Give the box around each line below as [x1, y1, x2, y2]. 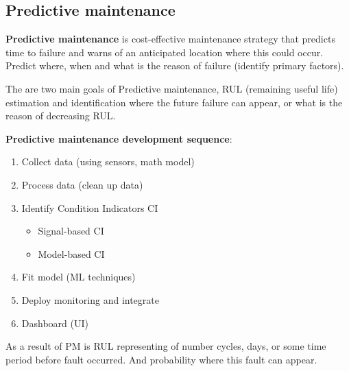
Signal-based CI [38, 224, 104, 238]
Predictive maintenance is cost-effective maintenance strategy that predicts [5, 32, 335, 46]
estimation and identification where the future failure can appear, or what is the [5, 95, 343, 109]
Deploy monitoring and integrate [21, 292, 159, 307]
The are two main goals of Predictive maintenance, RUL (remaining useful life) [5, 81, 338, 95]
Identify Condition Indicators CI [21, 200, 158, 215]
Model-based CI [38, 246, 105, 261]
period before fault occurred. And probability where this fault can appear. [5, 352, 317, 366]
